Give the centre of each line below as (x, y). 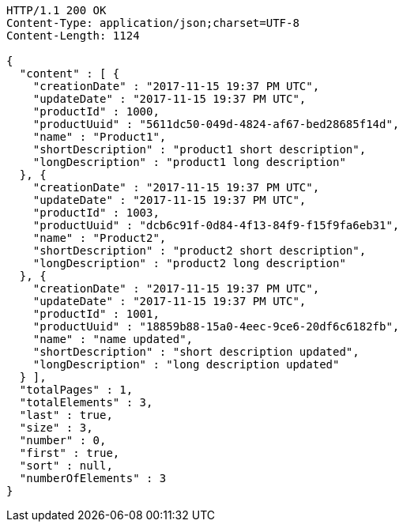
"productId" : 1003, (96, 213)
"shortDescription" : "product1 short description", (200, 149)
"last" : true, (66, 415)
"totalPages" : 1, (76, 390)
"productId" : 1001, (96, 314)
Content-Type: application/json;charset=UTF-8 (153, 23)
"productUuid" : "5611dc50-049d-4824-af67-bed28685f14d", (216, 124)
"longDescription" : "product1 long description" (189, 162)
